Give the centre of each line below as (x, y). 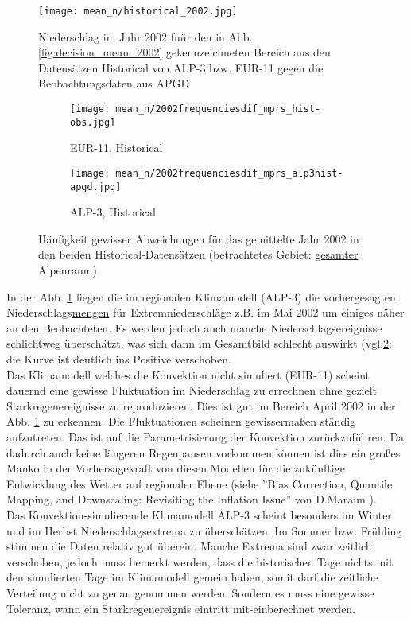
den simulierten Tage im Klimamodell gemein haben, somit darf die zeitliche (192, 577)
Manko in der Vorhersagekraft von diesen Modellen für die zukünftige (176, 468)
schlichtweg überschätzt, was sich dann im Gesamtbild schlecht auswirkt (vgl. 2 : (199, 343)
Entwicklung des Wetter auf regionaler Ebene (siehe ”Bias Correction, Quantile (200, 483)
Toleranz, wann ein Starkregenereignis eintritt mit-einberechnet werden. (181, 608)
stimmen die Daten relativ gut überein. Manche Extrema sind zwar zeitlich (189, 546)
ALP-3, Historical (113, 212)
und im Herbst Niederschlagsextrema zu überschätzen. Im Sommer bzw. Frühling (204, 530)
